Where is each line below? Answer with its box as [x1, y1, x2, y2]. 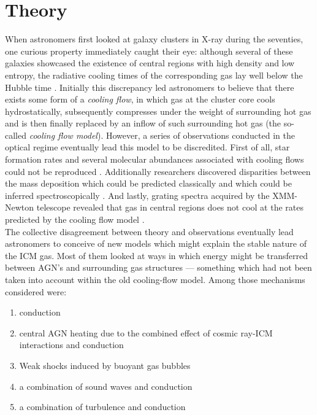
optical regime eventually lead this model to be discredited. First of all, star [5, 141, 290, 153]
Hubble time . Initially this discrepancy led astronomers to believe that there [5, 80, 294, 93]
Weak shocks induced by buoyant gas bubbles [19, 359, 191, 371]
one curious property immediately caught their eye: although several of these [5, 44, 293, 57]
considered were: [5, 285, 67, 298]
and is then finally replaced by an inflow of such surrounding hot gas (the [5, 117, 281, 130]
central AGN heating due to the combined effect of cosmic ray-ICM [19, 326, 273, 339]
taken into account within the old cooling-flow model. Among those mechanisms [5, 273, 305, 285]
